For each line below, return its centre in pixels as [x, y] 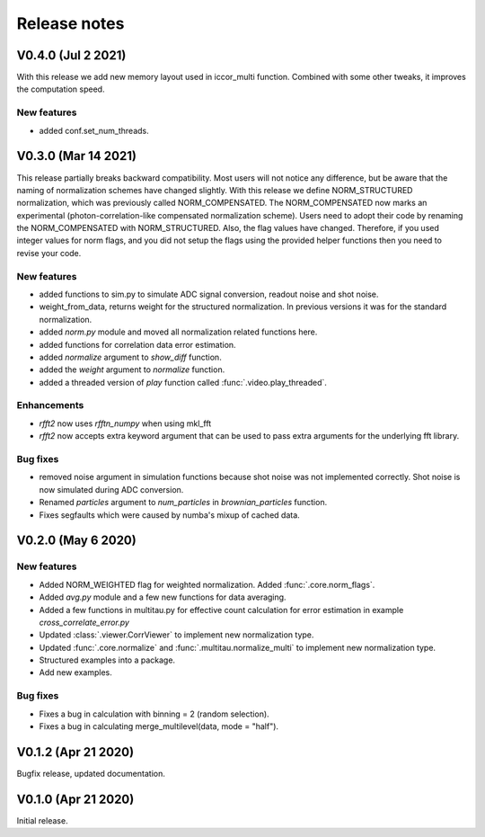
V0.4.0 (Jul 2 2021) [71, 55]
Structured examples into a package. [107, 660]
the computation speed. [61, 89]
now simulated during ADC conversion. [111, 489]
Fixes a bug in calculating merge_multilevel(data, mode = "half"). [159, 726]
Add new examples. [75, 672]
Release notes [71, 23]
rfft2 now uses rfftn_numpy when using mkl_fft [125, 423]
